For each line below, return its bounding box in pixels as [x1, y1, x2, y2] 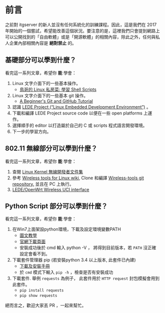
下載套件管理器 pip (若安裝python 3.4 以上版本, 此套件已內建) [12, 257, 136, 263]
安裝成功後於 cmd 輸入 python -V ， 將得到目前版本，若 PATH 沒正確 [19, 245, 156, 251]
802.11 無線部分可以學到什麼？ [5, 144, 98, 153]
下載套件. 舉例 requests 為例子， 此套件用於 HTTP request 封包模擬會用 [12, 276, 156, 282]
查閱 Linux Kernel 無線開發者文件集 [12, 169, 83, 174]
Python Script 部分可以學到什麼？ [5, 202, 108, 210]
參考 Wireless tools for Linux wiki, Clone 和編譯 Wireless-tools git [12, 175, 144, 181]
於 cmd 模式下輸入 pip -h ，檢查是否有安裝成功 [19, 269, 113, 275]
